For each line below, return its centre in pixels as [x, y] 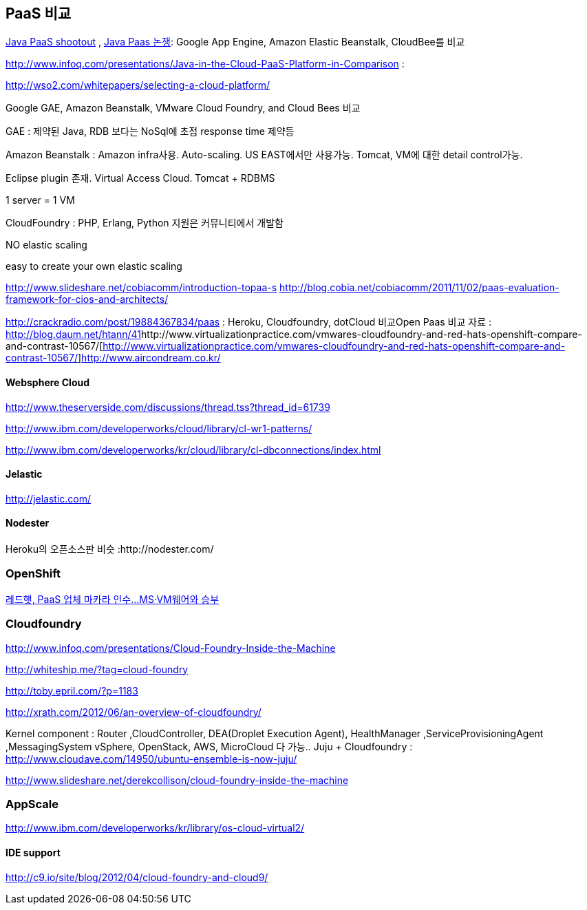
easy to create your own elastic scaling [94, 266]
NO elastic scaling [46, 245]
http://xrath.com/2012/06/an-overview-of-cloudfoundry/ [134, 712]
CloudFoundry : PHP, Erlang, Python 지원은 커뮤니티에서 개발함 [145, 223]
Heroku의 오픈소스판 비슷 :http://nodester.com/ [110, 549]
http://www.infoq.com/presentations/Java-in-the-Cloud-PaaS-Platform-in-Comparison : [205, 64]
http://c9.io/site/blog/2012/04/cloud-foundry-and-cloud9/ [137, 877]
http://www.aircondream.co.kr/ [151, 358]
